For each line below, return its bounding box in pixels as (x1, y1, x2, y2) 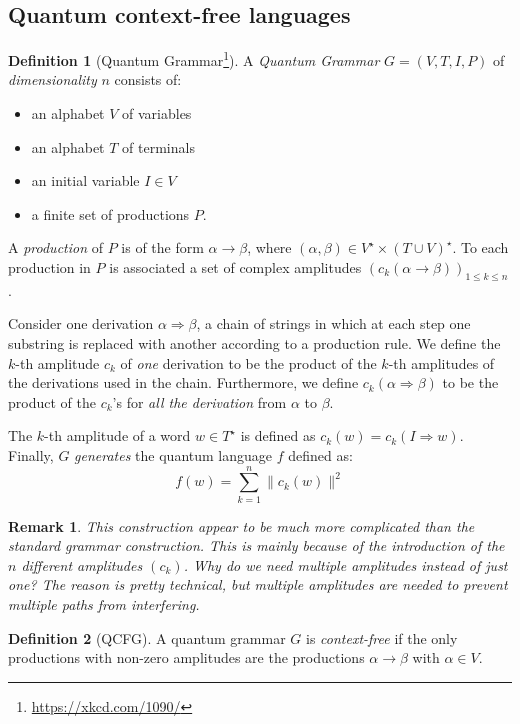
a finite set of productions (31, 203, 190, 224)
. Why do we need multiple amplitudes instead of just (183, 554, 508, 575)
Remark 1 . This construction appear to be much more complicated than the (8, 515, 475, 536)
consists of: (114, 69, 182, 90)
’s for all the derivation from (112, 391, 287, 412)
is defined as (240, 425, 316, 446)
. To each (452, 237, 509, 258)
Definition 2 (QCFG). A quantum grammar (8, 627, 286, 648)
